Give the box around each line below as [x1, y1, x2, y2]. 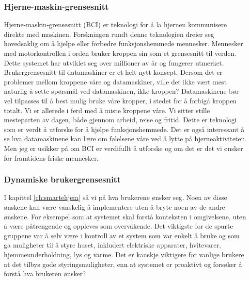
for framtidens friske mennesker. [4, 152, 99, 163]
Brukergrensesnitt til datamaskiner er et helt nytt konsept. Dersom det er [4, 67, 222, 77]
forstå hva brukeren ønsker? [4, 268, 86, 279]
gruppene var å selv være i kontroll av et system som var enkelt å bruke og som [4, 230, 240, 240]
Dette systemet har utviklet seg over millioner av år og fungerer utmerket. [4, 57, 224, 67]
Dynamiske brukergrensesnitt [4, 173, 121, 185]
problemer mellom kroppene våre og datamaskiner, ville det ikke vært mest [4, 76, 227, 86]
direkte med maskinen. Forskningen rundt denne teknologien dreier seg [4, 29, 214, 39]
